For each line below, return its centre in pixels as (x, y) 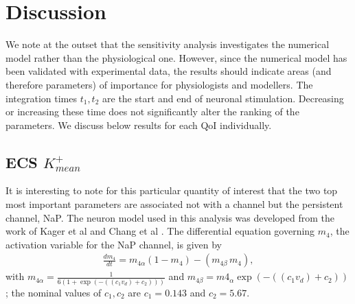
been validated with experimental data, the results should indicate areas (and (169, 71)
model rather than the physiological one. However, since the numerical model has (176, 57)
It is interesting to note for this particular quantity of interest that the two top (172, 190)
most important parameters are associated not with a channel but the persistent (174, 204)
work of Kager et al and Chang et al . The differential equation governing (160, 231)
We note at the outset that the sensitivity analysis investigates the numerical (168, 44)
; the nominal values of (54, 292)
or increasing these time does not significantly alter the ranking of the (152, 112)
